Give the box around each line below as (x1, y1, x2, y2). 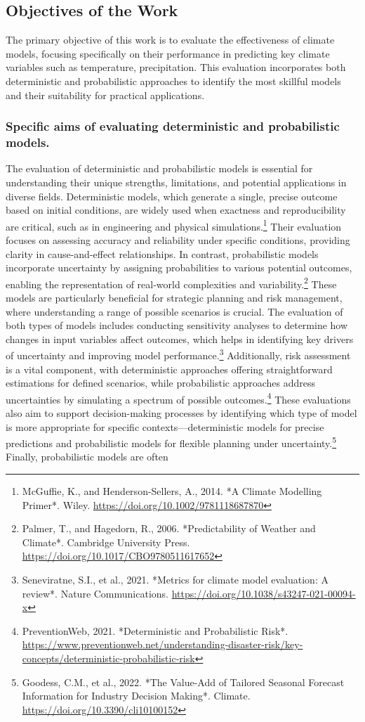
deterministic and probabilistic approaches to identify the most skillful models (6, 73, 341, 88)
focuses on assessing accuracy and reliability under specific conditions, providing (6, 232, 350, 247)
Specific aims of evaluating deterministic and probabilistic (6, 117, 340, 135)
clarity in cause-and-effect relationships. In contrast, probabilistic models (6, 246, 319, 261)
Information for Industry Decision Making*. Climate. (22, 688, 251, 703)
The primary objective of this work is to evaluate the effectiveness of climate (6, 32, 335, 47)
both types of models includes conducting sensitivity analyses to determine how (6, 318, 348, 333)
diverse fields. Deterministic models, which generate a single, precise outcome (6, 188, 338, 203)
